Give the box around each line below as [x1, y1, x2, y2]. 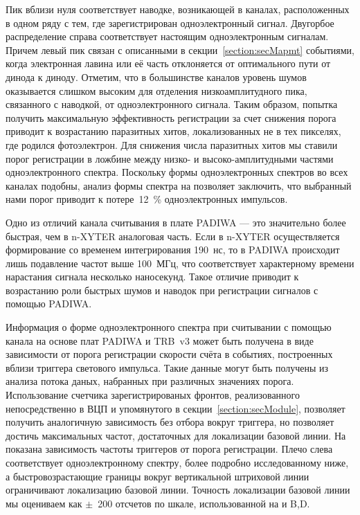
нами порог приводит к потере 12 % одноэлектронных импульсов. [6, 192, 288, 206]
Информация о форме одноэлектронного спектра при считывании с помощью [6, 320, 332, 334]
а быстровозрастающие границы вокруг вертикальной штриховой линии [6, 469, 309, 483]
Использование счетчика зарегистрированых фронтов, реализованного [6, 388, 300, 402]
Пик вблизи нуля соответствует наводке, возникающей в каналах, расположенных [6, 2, 350, 16]
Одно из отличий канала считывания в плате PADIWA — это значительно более [6, 215, 346, 229]
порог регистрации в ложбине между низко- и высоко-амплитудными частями [6, 151, 334, 165]
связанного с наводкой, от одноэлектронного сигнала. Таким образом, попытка [6, 97, 338, 111]
